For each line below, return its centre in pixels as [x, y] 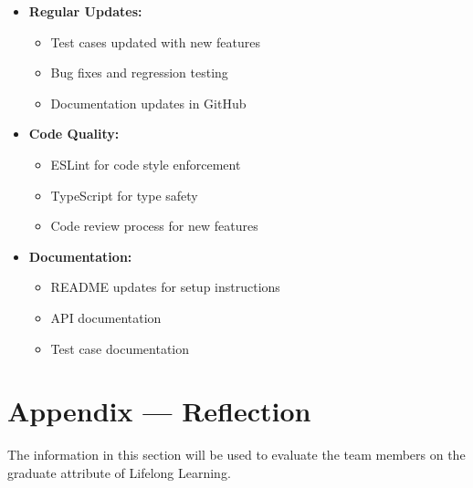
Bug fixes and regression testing [139, 73]
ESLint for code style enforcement [146, 164]
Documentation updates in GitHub [148, 103]
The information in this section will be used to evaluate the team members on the [236, 455]
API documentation [106, 317]
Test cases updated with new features [155, 42]
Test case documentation [120, 348]
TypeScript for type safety [124, 195]
